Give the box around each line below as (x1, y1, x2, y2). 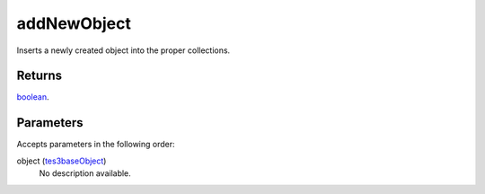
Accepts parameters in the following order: (16, 139, 175, 150)
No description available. (39, 168, 132, 179)
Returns (16, 68, 63, 84)
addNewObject (16, 13, 132, 33)
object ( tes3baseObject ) (16, 155, 107, 166)
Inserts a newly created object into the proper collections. (16, 45, 231, 56)
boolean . (16, 92, 49, 102)
